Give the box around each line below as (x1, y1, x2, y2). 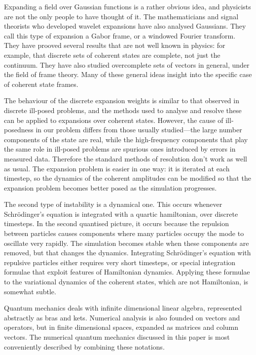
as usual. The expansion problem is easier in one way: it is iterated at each (4, 163, 230, 173)
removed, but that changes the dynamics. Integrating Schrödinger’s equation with (4, 247, 251, 258)
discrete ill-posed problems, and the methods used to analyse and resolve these (4, 105, 242, 115)
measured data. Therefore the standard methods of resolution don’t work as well (4, 153, 247, 163)
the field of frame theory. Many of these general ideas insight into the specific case (4, 69, 252, 79)
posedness (4, 124, 34, 135)
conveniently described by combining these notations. (4, 341, 165, 352)
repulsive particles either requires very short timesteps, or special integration (4, 257, 236, 267)
